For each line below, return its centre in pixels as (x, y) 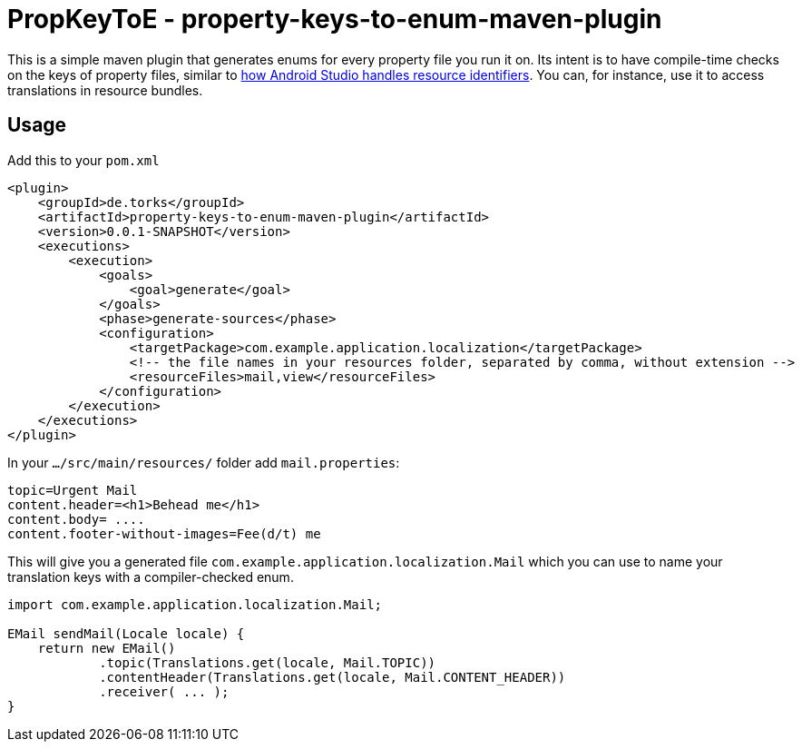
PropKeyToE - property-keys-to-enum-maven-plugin (335, 19)
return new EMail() (107, 648)
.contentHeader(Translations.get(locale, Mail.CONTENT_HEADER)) (333, 677)
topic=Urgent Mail (73, 490)
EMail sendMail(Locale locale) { (126, 633)
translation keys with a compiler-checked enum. (151, 577)
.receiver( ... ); (164, 691)
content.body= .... (76, 519)
